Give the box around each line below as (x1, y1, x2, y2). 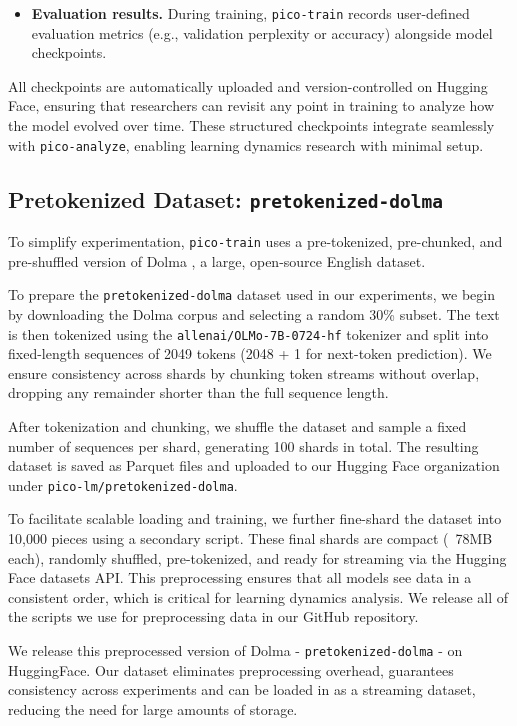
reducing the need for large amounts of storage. (8, 698, 298, 719)
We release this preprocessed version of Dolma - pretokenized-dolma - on (8, 640, 463, 660)
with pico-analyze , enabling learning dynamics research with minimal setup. (8, 134, 484, 155)
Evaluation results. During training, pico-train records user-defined (31, 3, 470, 23)
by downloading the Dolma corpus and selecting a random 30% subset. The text (8, 303, 500, 324)
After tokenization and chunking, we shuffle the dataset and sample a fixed (8, 416, 467, 436)
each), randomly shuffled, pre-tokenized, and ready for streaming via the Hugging (8, 547, 507, 568)
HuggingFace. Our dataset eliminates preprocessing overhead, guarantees (8, 659, 454, 680)
